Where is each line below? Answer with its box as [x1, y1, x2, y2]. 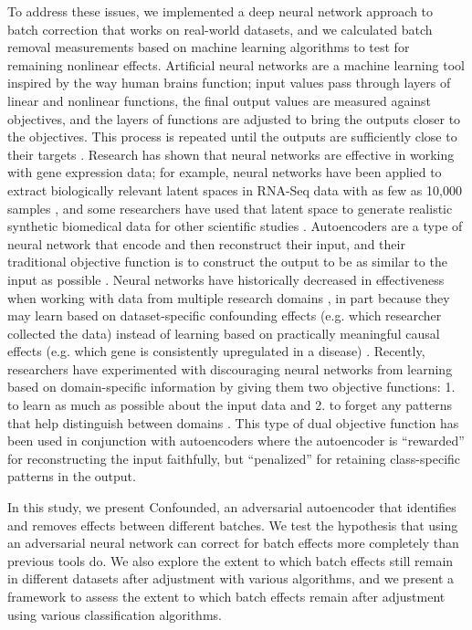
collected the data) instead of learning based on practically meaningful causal [7, 323, 440, 342]
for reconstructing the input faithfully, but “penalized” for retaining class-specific [7, 448, 461, 467]
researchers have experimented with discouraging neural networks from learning [7, 359, 453, 378]
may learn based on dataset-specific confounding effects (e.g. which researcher [7, 306, 442, 325]
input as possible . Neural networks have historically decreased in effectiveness [7, 269, 445, 289]
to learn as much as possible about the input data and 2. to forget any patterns [7, 395, 453, 415]
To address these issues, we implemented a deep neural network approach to [7, 2, 434, 20]
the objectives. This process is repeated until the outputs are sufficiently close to [7, 127, 457, 146]
